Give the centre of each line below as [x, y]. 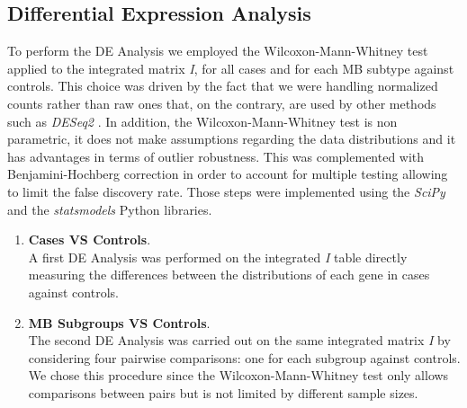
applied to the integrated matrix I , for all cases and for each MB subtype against [231, 68]
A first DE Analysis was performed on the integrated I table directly [218, 257]
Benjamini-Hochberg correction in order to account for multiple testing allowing [228, 174]
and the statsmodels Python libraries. [110, 209]
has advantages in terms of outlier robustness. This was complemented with [216, 156]
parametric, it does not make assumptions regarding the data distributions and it [232, 139]
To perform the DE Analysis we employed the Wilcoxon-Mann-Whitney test [218, 51]
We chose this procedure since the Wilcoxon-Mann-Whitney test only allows [238, 375]
